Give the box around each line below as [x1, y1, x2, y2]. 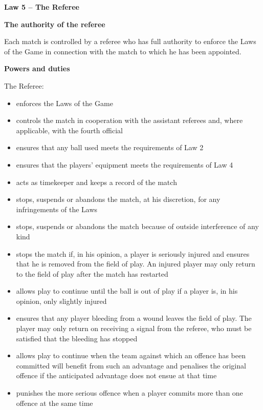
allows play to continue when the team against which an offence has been [16, 350, 246, 361]
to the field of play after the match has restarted [16, 268, 168, 279]
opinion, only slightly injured [16, 295, 107, 306]
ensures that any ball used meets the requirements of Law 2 [16, 142, 204, 153]
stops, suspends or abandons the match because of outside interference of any [16, 221, 259, 232]
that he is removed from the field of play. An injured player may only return [16, 258, 255, 269]
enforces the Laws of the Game [16, 97, 113, 108]
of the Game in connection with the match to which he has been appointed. [4, 46, 242, 56]
